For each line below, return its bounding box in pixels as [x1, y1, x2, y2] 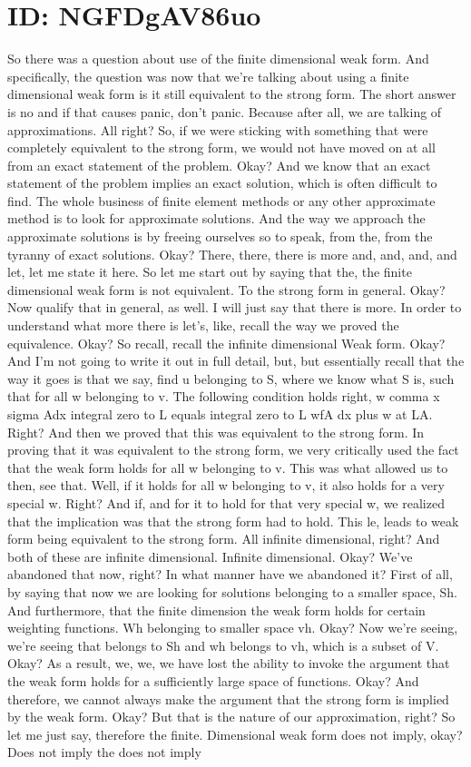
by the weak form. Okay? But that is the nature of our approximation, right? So [7, 707, 456, 726]
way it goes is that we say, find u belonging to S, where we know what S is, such [7, 369, 455, 388]
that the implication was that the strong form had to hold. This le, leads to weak [7, 511, 459, 530]
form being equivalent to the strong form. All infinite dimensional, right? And [7, 529, 440, 548]
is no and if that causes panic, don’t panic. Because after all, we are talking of [7, 102, 442, 121]
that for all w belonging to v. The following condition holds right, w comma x [7, 387, 440, 406]
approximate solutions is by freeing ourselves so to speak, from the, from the [7, 227, 433, 246]
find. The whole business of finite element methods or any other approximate [7, 191, 436, 210]
